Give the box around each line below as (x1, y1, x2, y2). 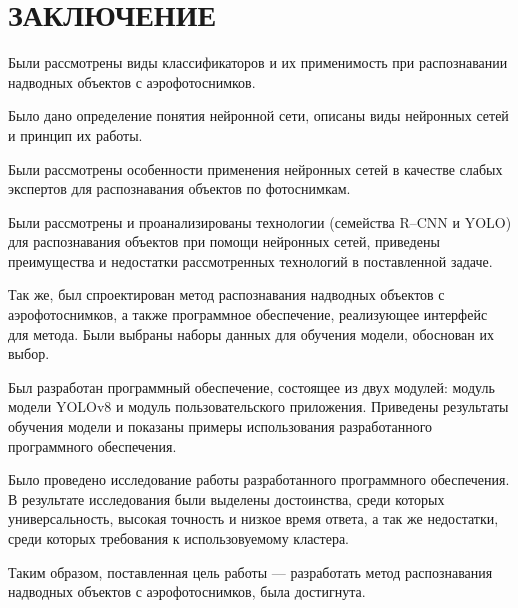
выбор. (8, 343, 50, 364)
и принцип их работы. (8, 124, 143, 145)
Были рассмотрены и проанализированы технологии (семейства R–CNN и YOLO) (8, 211, 512, 232)
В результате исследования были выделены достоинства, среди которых (8, 488, 445, 509)
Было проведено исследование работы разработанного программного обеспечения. (8, 469, 510, 490)
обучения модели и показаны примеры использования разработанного (8, 416, 433, 437)
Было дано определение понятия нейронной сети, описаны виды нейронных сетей (8, 105, 509, 126)
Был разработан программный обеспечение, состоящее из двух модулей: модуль (8, 376, 495, 397)
